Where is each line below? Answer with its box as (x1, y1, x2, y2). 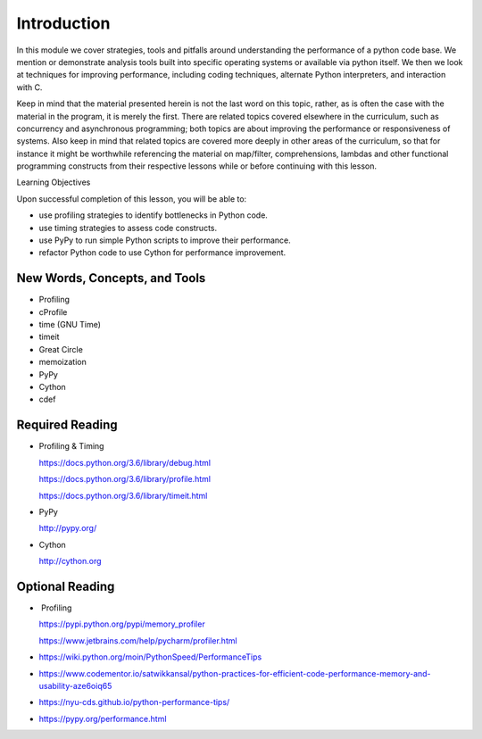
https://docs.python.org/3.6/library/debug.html (38, 457, 212, 468)
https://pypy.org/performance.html (38, 713, 167, 724)
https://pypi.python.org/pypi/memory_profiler (38, 619, 205, 629)
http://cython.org (38, 556, 102, 567)
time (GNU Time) (38, 320, 102, 330)
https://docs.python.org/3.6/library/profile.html (38, 474, 212, 485)
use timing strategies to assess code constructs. (38, 222, 218, 233)
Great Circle (38, 344, 84, 354)
